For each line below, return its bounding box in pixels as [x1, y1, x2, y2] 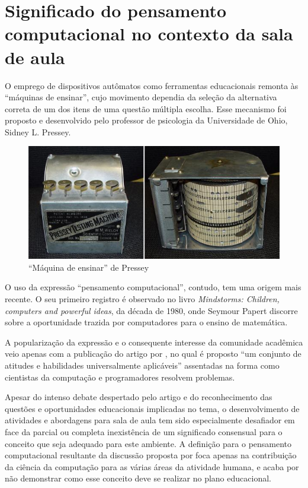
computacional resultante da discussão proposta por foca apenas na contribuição [5, 449, 297, 461]
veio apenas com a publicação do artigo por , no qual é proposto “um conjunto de [5, 347, 301, 360]
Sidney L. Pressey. [5, 125, 71, 138]
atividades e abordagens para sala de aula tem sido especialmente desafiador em [5, 414, 295, 426]
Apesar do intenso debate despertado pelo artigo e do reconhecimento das [5, 391, 272, 403]
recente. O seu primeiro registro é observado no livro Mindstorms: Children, [5, 292, 280, 305]
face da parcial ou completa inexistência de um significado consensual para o [5, 425, 283, 438]
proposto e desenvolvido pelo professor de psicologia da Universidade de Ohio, [5, 114, 288, 126]
